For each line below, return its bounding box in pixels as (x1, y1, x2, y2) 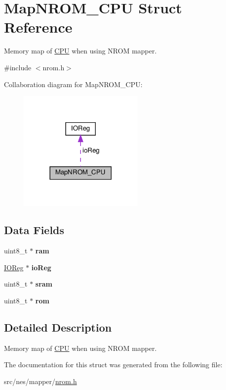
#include (4, 62, 32, 72)
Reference (4, 17, 73, 37)
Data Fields (4, 222, 65, 238)
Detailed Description (4, 320, 112, 335)
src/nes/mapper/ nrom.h (4, 376, 77, 386)
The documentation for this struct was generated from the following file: (4, 359, 223, 370)
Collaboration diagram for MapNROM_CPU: (4, 79, 143, 89)
